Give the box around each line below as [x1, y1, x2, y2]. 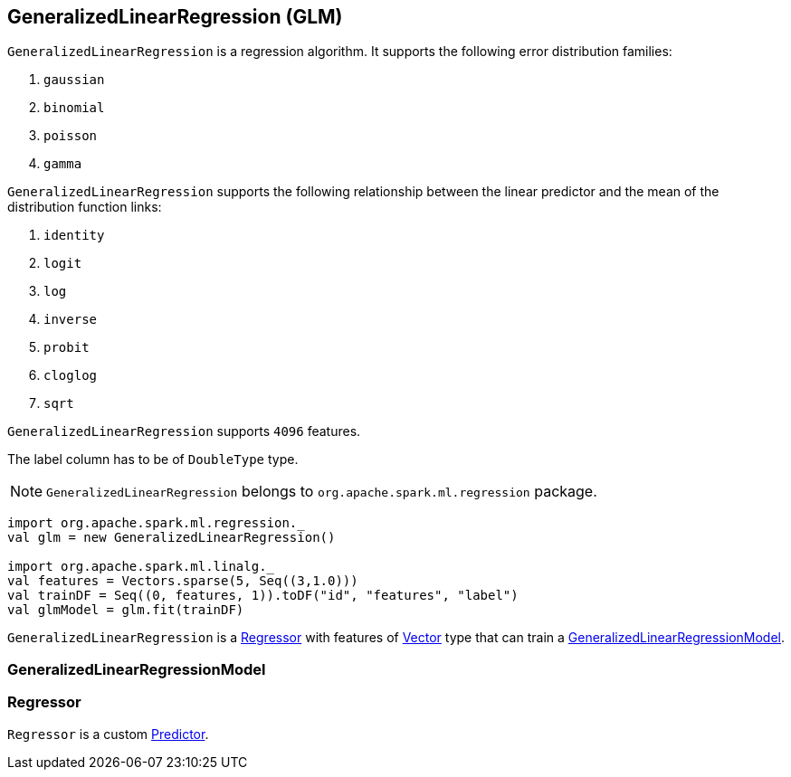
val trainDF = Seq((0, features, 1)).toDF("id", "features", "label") [7, 588, 519, 603]
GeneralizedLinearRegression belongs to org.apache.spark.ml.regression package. [46, 482, 597, 501]
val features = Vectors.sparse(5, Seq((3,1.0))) [7, 573, 358, 589]
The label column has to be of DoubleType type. [7, 451, 299, 468]
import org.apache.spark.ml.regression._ [7, 516, 305, 531]
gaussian [43, 72, 105, 88]
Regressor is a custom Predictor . [7, 725, 209, 742]
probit [43, 340, 90, 355]
